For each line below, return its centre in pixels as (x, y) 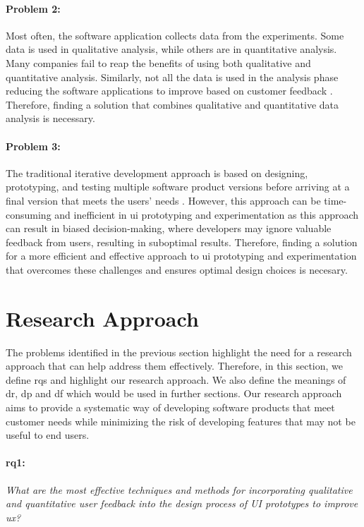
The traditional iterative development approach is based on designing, (157, 172)
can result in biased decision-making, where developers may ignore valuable (169, 228)
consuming (29, 214)
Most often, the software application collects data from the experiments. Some (175, 35)
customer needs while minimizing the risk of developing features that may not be (181, 421)
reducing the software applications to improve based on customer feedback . (169, 91)
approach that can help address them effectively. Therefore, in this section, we (174, 366)
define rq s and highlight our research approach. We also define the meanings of (176, 379)
